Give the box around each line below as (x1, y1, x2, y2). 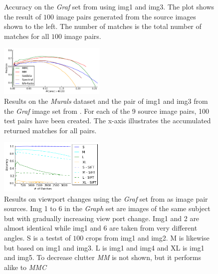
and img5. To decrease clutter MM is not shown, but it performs (4, 252, 202, 263)
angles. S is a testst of (4, 232, 71, 243)
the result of (4, 11, 41, 21)
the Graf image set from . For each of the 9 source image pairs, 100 (4, 105, 210, 116)
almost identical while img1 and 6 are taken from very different (4, 223, 198, 233)
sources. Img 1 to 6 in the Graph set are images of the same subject (4, 203, 211, 214)
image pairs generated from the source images (56, 11, 196, 21)
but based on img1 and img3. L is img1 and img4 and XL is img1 (4, 242, 205, 253)
